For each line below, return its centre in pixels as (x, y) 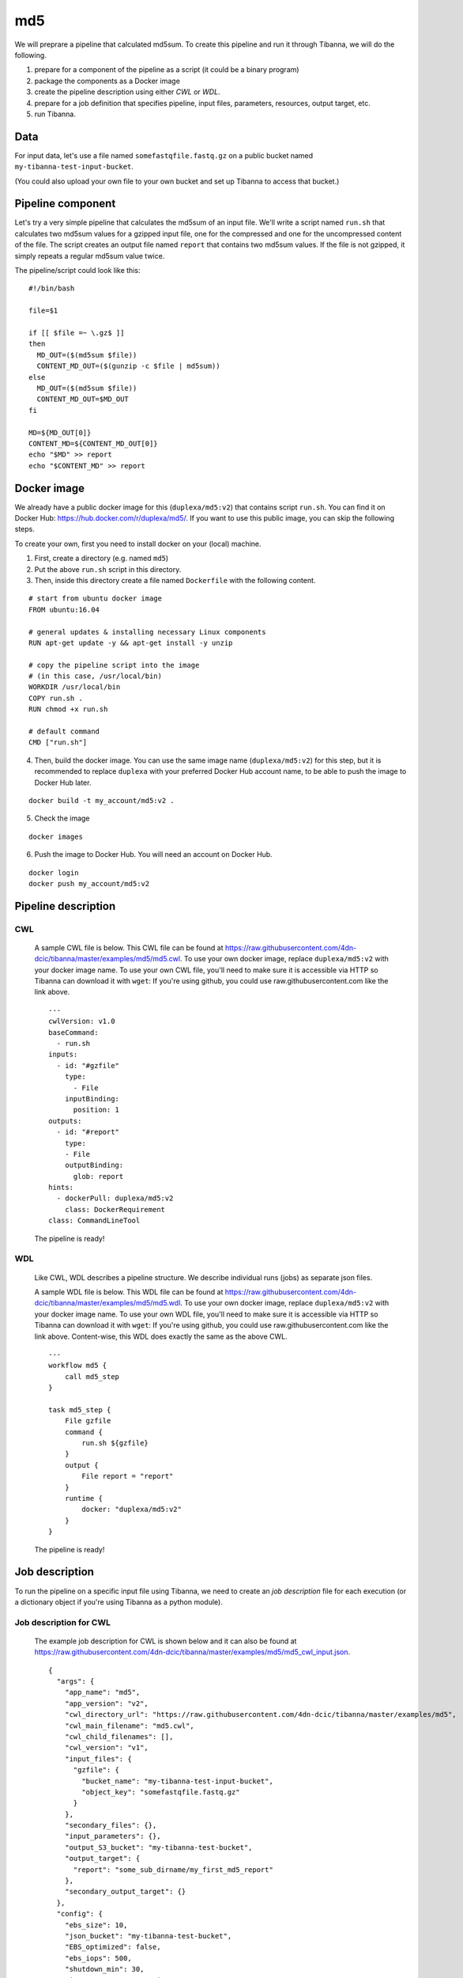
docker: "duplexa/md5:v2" (132, 1510)
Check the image (62, 818)
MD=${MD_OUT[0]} (60, 432)
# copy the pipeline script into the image (114, 665)
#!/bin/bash (52, 288)
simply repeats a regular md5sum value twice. (90, 256)
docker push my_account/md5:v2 (89, 883)
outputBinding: (94, 1165)
